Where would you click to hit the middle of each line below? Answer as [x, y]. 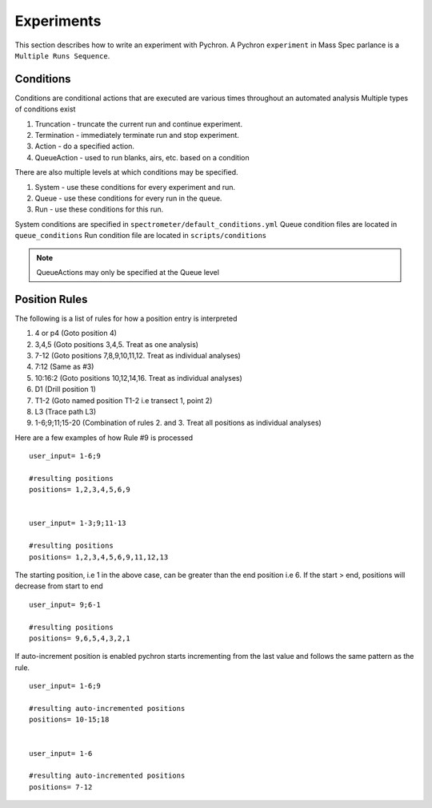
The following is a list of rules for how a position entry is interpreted [126, 318]
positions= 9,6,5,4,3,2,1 [80, 638]
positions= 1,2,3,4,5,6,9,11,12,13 [99, 557]
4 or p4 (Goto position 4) [76, 333]
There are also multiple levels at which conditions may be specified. [127, 172]
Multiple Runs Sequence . [62, 55]
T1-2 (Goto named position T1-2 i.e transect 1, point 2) [124, 400]
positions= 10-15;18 [69, 720]
